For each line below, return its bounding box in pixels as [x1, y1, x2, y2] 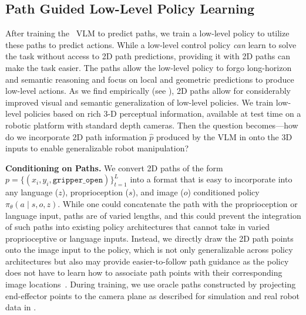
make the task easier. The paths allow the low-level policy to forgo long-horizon [5, 61, 292, 73]
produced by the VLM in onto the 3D [156, 130, 292, 143]
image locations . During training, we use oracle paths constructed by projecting [5, 278, 296, 290]
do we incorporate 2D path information [5, 130, 147, 143]
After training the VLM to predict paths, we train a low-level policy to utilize [5, 27, 290, 39]
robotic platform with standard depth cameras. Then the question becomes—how [5, 118, 298, 131]
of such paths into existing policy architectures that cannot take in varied [5, 221, 270, 233]
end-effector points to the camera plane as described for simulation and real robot [5, 289, 300, 302]
